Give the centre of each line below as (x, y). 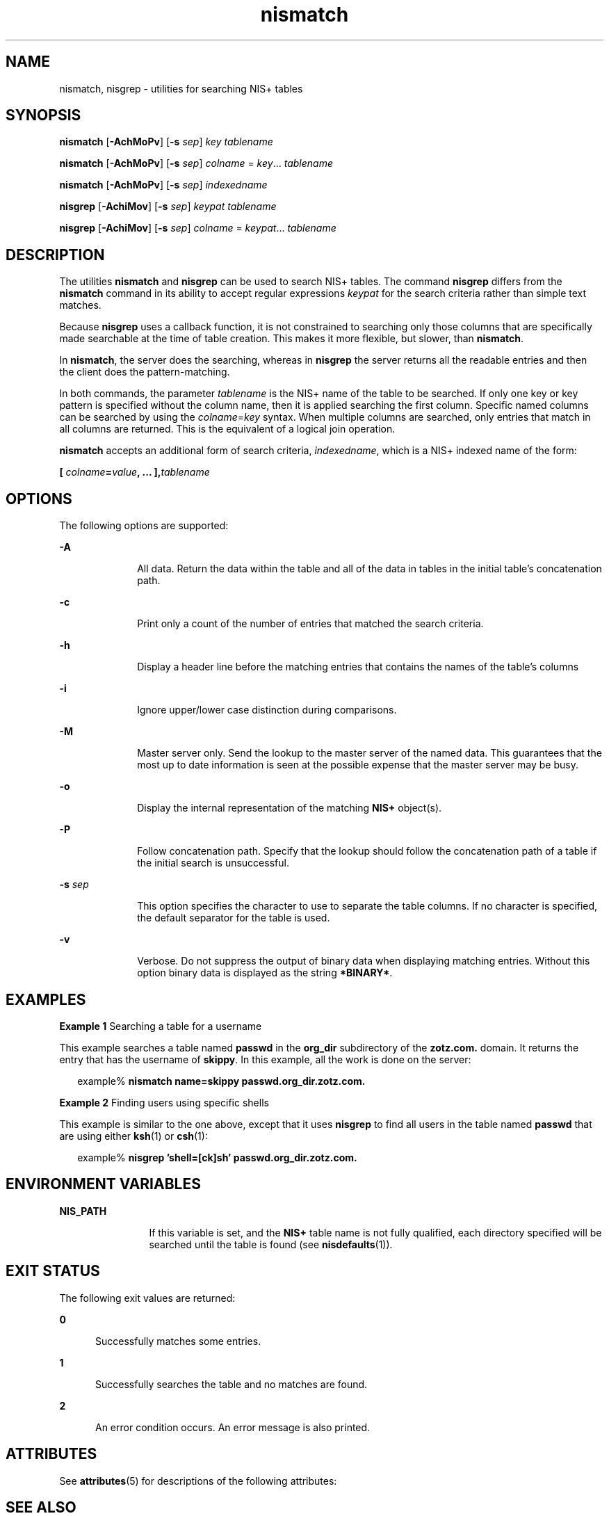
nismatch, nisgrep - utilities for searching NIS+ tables (181, 88)
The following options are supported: (144, 526)
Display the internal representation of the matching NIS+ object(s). (290, 808)
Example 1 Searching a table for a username (161, 1026)
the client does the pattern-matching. (145, 372)
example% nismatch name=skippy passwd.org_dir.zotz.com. (221, 1081)
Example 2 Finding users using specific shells (164, 1102)
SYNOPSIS (43, 115)
